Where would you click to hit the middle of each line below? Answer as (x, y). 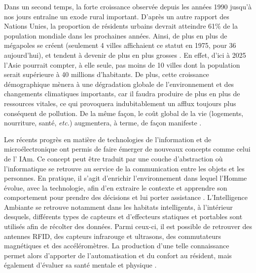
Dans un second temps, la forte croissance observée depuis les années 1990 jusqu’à (128, 6)
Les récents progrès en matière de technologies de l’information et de (108, 139)
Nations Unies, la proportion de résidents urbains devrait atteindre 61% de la (121, 26)
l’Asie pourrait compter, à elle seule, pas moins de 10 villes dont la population (122, 64)
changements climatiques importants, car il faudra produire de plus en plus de (122, 94)
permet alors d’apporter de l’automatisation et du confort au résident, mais (118, 255)
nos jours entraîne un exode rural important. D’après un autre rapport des (117, 16)
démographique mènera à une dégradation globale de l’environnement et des (119, 84)
